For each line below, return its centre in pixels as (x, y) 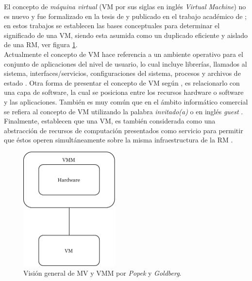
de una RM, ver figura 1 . (41, 44)
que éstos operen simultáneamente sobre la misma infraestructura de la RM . (118, 140)
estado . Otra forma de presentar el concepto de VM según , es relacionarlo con (122, 82)
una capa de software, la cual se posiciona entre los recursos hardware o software (124, 92)
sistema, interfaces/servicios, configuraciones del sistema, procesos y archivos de (122, 73)
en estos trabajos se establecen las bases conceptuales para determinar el (112, 26)
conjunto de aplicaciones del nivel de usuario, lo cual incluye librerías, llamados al (126, 63)
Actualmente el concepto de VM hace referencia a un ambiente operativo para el (124, 54)
